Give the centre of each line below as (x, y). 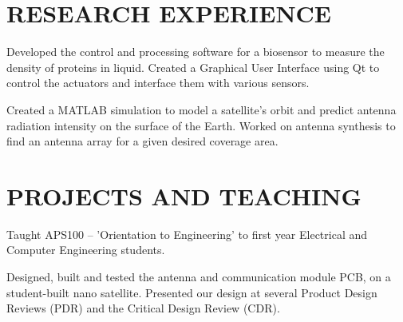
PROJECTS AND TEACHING (184, 195)
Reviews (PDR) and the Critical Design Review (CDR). (143, 308)
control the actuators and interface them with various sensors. (158, 83)
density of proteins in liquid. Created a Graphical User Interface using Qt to (193, 67)
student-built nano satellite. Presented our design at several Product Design (192, 292)
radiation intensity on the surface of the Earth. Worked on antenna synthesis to (201, 125)
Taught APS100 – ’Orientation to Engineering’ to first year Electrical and (187, 234)
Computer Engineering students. (86, 250)
